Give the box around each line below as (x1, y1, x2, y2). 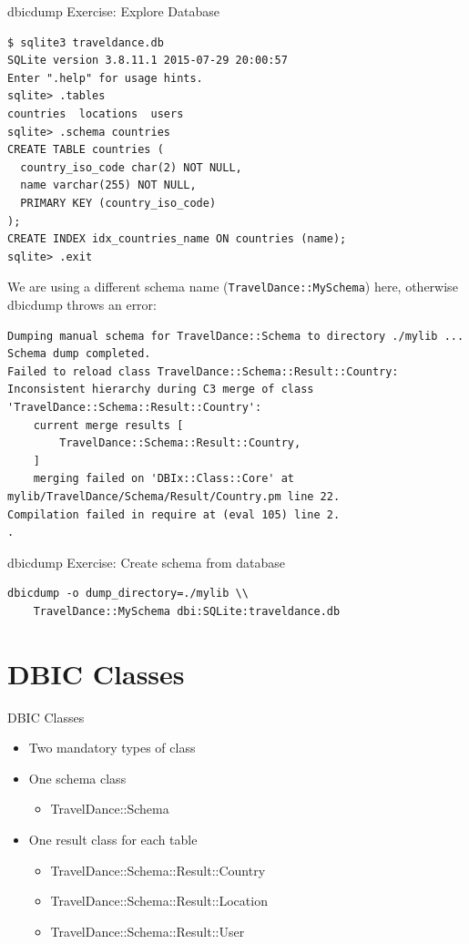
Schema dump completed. (7, 347, 151, 361)
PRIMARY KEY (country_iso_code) (20, 196, 217, 210)
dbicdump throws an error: (7, 294, 157, 313)
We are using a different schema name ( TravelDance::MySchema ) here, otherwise (7, 277, 458, 296)
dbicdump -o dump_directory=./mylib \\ (7, 587, 249, 600)
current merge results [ (33, 418, 184, 432)
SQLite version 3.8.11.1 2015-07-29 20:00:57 (7, 54, 288, 67)
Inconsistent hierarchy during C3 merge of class (7, 383, 314, 396)
